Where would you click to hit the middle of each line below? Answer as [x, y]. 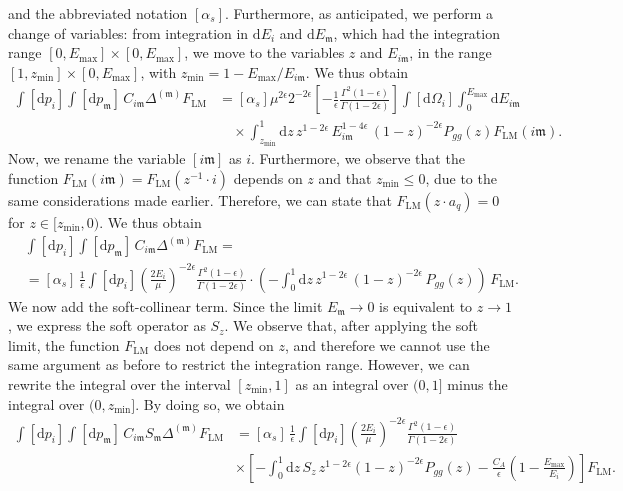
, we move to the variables [264, 52]
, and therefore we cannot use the [387, 344]
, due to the [461, 177]
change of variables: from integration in [128, 32]
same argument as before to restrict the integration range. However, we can [239, 364]
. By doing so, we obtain [210, 403]
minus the [477, 383]
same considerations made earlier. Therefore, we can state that [200, 199]
